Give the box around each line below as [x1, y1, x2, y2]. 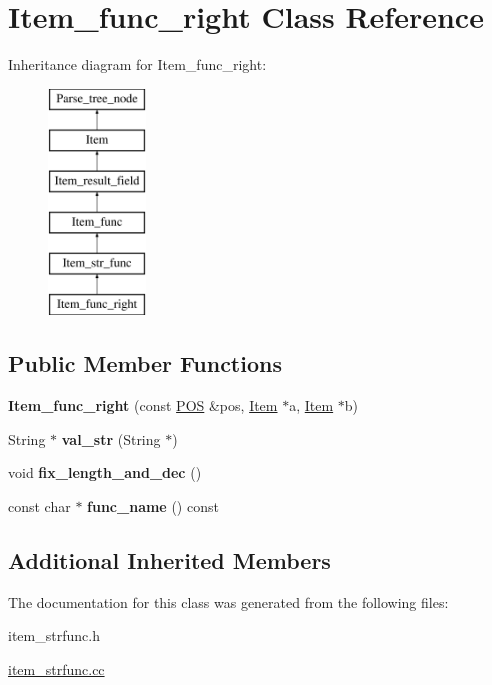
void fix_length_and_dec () [8, 462, 202, 483]
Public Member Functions [8, 348, 282, 379]
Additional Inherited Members [8, 545, 331, 576]
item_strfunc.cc [8, 659, 105, 680]
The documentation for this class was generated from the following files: [8, 591, 449, 612]
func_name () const [87, 496, 219, 517]
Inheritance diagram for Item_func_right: [8, 54, 267, 75]
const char [8, 496, 71, 517]
